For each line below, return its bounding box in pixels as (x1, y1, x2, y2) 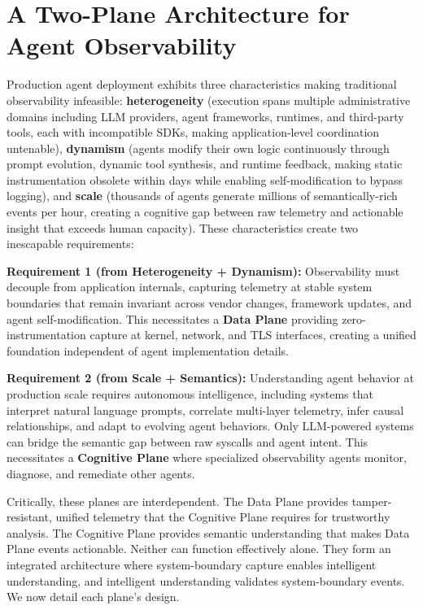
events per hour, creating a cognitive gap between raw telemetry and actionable (7, 203, 403, 220)
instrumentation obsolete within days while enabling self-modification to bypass (7, 171, 403, 188)
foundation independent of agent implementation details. (7, 342, 290, 359)
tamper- (351, 492, 392, 509)
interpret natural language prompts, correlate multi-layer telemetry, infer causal (7, 401, 404, 418)
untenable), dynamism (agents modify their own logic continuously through (7, 139, 390, 156)
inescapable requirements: (7, 235, 134, 252)
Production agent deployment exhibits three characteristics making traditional (7, 76, 397, 93)
